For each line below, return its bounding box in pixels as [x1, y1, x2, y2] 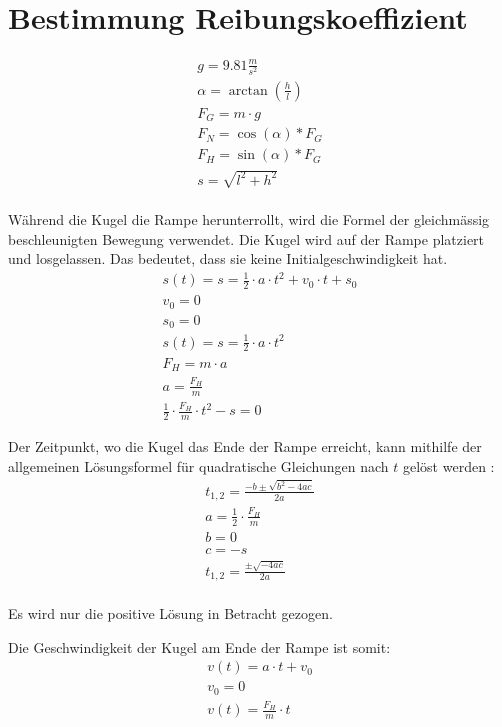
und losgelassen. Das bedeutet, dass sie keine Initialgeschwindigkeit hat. [8, 248, 448, 269]
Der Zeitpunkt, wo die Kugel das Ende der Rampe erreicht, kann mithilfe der [8, 436, 482, 457]
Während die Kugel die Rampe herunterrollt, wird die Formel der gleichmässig [8, 209, 490, 229]
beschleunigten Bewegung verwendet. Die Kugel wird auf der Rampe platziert [8, 228, 485, 249]
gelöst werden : [402, 455, 495, 476]
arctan [228, 83, 268, 98]
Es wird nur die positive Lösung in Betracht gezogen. [8, 603, 333, 624]
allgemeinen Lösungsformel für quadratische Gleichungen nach [8, 455, 389, 476]
